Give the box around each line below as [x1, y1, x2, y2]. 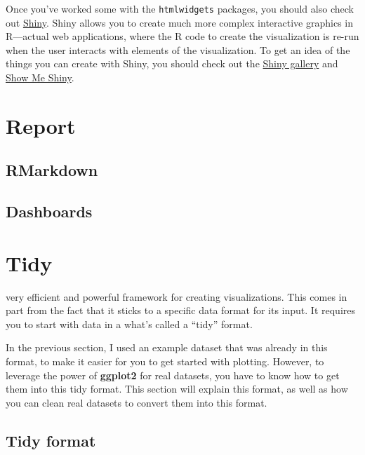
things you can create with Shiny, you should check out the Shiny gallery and [6, 56, 338, 71]
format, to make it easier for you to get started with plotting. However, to [6, 354, 324, 369]
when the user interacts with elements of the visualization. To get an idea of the [6, 42, 350, 57]
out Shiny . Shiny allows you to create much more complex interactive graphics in [6, 15, 353, 29]
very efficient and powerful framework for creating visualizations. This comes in [6, 289, 347, 304]
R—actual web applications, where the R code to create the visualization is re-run [6, 29, 359, 43]
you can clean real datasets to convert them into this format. [6, 395, 267, 409]
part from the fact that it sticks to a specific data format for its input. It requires [6, 303, 356, 318]
